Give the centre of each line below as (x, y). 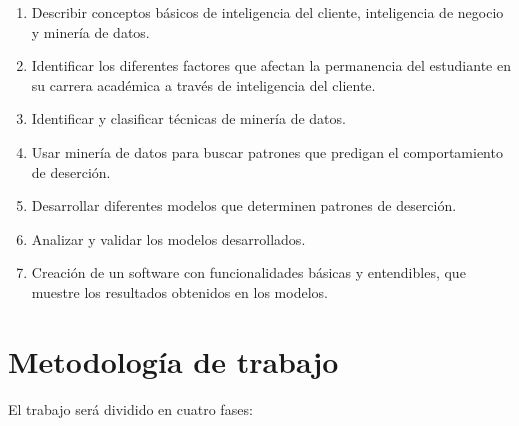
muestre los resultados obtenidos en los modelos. (179, 291)
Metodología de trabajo (173, 360)
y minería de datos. (90, 31)
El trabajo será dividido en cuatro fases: (130, 408)
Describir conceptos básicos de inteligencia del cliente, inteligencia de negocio (267, 12)
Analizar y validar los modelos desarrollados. (168, 238)
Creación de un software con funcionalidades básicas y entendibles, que (248, 272)
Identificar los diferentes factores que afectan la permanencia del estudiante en (271, 65)
